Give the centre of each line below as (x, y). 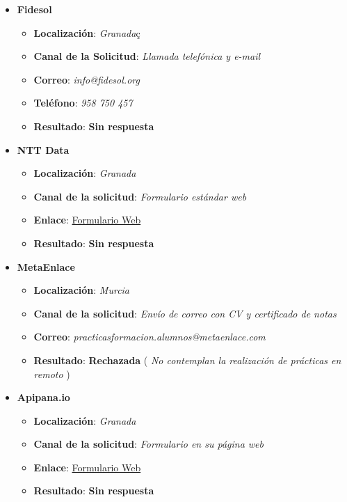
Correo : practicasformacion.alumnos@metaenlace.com (150, 337)
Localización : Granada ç (87, 32)
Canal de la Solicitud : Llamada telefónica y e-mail (147, 56)
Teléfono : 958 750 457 (83, 103)
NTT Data (43, 149)
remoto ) (52, 374)
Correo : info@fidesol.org (87, 79)
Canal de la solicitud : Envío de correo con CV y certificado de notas (185, 313)
